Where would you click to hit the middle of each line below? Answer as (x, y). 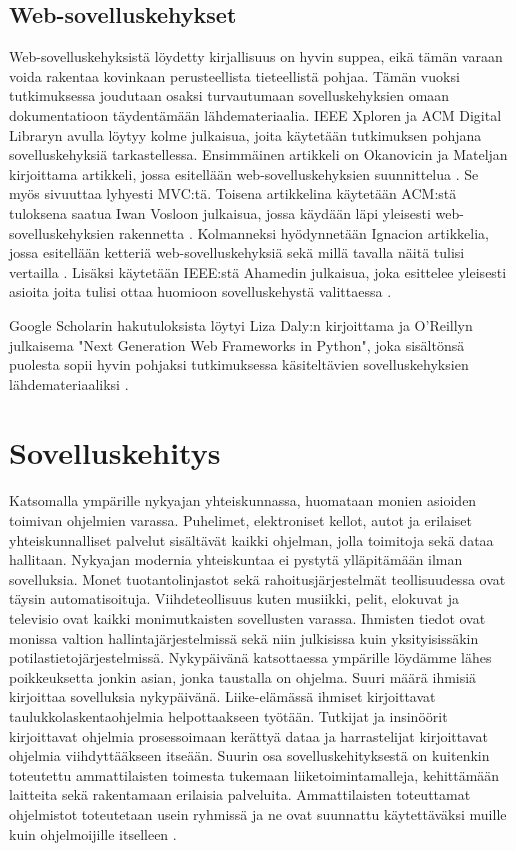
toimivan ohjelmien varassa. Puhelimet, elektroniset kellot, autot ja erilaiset (241, 520)
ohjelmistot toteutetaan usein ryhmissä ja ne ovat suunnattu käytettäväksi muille (258, 813)
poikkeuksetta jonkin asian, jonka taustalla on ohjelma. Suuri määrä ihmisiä (243, 676)
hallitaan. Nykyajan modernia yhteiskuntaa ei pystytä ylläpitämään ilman (236, 559)
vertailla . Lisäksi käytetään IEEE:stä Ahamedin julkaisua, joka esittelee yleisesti (258, 271)
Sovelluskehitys (115, 452)
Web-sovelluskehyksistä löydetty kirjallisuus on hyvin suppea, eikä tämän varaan (256, 56)
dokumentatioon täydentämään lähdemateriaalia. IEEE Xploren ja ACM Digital (255, 114)
